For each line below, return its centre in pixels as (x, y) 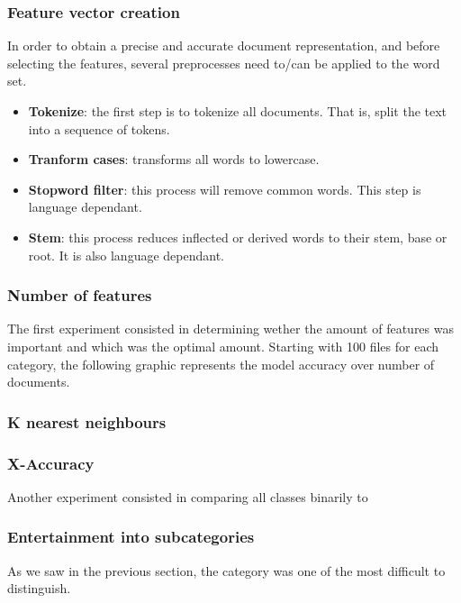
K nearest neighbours (87, 421)
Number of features (80, 295)
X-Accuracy (51, 463)
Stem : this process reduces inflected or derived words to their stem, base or (238, 237)
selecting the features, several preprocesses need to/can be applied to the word (224, 63)
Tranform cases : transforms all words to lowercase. (174, 159)
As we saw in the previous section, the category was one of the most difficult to (226, 570)
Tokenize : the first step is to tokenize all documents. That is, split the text (238, 111)
